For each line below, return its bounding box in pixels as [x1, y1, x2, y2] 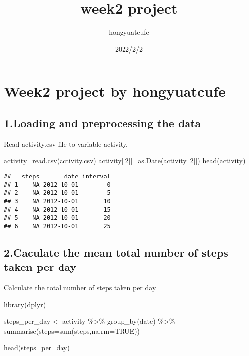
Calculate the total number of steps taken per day [4, 282, 156, 293]
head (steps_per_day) [4, 342, 70, 353]
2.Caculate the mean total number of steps [4, 244, 228, 260]
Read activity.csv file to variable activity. [4, 138, 128, 149]
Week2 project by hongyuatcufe [4, 81, 226, 101]
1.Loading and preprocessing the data [4, 115, 201, 130]
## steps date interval [4, 173, 111, 180]
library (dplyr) [4, 299, 46, 309]
